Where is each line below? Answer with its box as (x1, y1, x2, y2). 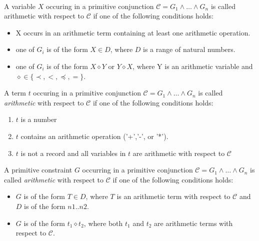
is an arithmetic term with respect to (116, 191, 230, 201)
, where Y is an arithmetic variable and (132, 60, 253, 71)
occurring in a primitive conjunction (82, 164, 193, 175)
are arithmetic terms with (154, 217, 233, 228)
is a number (20, 114, 57, 124)
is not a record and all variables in (20, 147, 126, 158)
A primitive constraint (4, 164, 72, 175)
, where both (83, 217, 123, 228)
